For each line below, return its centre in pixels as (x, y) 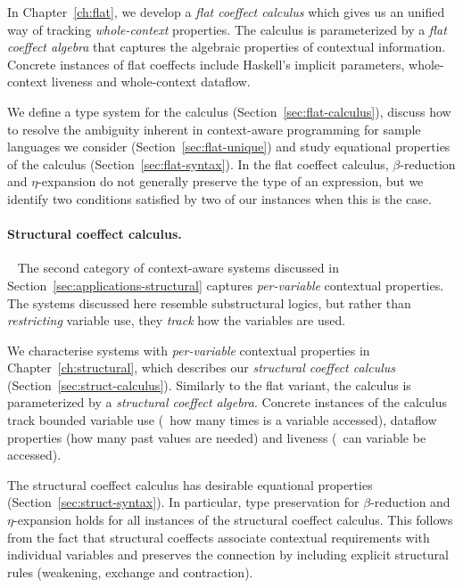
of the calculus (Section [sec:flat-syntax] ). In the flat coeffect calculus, (198, 163)
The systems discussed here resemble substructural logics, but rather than (209, 302)
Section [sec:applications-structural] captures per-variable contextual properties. (226, 285)
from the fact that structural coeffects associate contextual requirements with (219, 537)
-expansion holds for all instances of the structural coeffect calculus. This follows (233, 520)
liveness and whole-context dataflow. (151, 82)
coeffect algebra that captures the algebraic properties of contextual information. (227, 47)
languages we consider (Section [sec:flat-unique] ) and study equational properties (229, 147)
